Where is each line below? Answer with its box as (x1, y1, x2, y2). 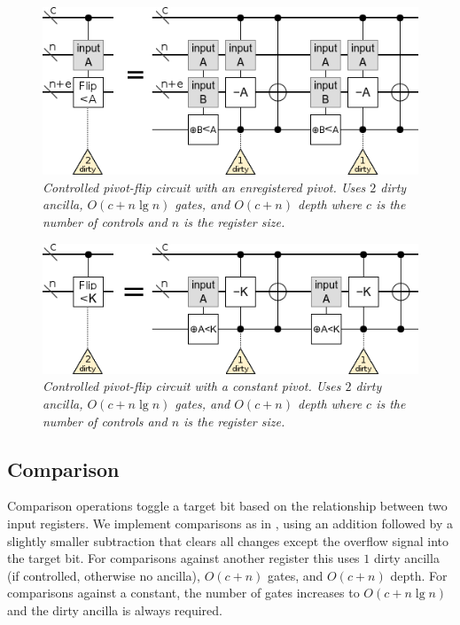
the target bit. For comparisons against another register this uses (7, 549, 360, 567)
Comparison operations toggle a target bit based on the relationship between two (7, 496, 448, 515)
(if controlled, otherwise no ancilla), (7, 566, 200, 584)
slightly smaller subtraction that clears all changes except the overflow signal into (7, 531, 448, 550)
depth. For (390, 566, 448, 584)
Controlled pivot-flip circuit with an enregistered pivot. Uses (43, 177, 366, 196)
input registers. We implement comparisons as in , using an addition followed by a (7, 514, 454, 533)
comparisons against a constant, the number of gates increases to (7, 583, 360, 602)
